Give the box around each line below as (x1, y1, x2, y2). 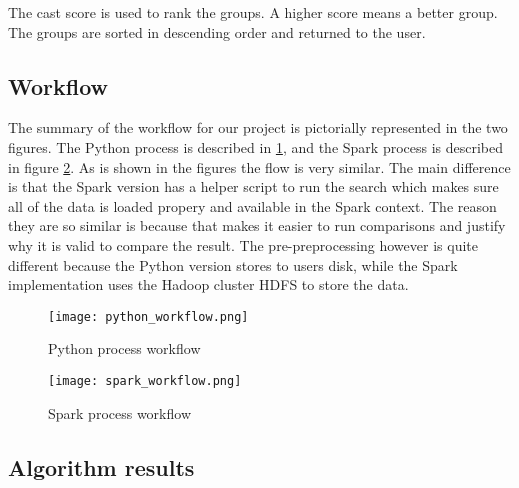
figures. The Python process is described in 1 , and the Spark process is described (8, 136, 504, 157)
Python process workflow (48, 338, 201, 359)
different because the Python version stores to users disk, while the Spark (8, 254, 458, 275)
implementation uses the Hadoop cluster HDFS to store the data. (8, 274, 409, 295)
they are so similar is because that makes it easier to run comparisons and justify (8, 215, 506, 236)
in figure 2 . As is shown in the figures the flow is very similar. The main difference (8, 156, 511, 177)
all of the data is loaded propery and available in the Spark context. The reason (8, 195, 497, 216)
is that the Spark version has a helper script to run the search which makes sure (8, 176, 499, 197)
